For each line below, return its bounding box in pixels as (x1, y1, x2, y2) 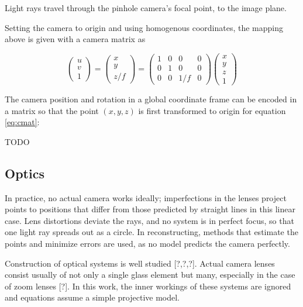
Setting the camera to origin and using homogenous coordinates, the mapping (5, 21, 283, 33)
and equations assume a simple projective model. (5, 291, 180, 303)
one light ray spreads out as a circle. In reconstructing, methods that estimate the (5, 226, 298, 238)
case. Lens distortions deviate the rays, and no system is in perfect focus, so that (5, 214, 294, 226)
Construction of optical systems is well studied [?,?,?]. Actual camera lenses (5, 257, 275, 269)
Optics (5, 164, 44, 182)
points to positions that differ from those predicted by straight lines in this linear (5, 203, 295, 215)
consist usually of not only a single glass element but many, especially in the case (5, 268, 295, 281)
